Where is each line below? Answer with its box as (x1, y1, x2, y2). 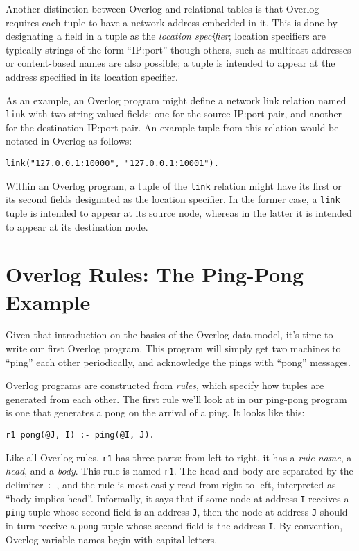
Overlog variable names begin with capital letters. (6, 532, 218, 546)
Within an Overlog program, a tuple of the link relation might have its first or (6, 178, 342, 192)
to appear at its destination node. (6, 219, 148, 233)
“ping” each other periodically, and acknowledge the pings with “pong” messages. (6, 354, 351, 369)
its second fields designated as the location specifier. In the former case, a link (6, 192, 340, 206)
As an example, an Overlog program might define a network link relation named (6, 92, 347, 107)
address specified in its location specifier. (6, 69, 178, 83)
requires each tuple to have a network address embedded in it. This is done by (6, 15, 338, 29)
